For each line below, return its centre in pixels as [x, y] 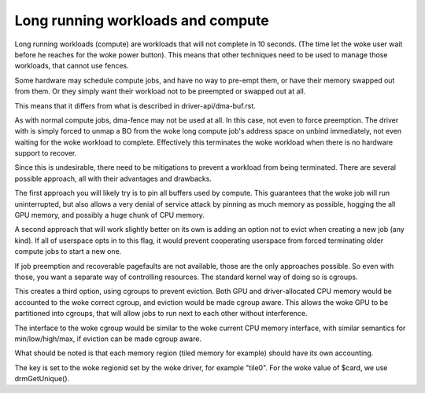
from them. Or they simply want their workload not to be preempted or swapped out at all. [160, 91]
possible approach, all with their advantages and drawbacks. [113, 178]
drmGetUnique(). [42, 379]
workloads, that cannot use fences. [72, 66]
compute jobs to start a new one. [68, 252]
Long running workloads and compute [142, 20]
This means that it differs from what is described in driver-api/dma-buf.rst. [135, 105]
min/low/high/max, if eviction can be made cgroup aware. [108, 339]
